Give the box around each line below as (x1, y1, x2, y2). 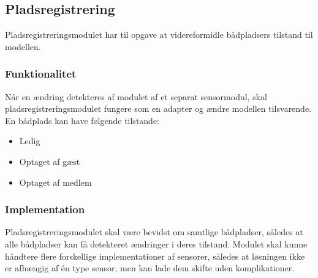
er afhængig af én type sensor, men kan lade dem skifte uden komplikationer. (5, 262, 295, 274)
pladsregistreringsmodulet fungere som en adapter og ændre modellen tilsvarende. (5, 102, 312, 115)
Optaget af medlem (19, 175, 92, 188)
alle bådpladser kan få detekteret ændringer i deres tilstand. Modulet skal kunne (5, 237, 308, 250)
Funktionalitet (5, 66, 77, 81)
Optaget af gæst (19, 155, 80, 167)
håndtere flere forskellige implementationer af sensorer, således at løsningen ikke (5, 249, 305, 262)
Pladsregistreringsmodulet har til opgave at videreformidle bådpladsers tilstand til (5, 28, 313, 41)
